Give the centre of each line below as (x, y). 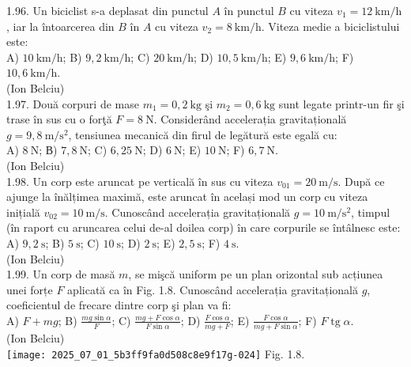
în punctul (249, 10)
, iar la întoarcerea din (60, 26)
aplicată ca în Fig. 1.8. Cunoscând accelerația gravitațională (213, 289)
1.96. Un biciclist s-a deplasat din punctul (107, 10)
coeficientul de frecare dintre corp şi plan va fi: (119, 305)
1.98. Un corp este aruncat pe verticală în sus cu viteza (140, 181)
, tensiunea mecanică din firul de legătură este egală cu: (203, 134)
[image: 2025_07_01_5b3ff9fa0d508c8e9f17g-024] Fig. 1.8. (156, 353)
